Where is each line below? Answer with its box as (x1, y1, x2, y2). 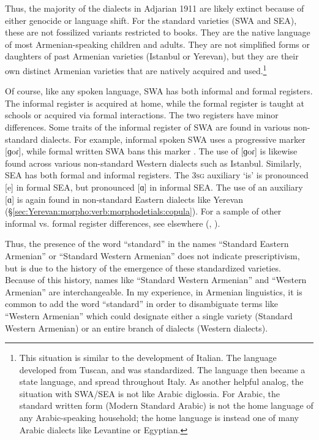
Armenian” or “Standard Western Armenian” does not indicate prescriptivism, (5, 249, 300, 262)
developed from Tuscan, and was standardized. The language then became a (19, 363, 306, 376)
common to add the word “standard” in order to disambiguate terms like (5, 297, 279, 310)
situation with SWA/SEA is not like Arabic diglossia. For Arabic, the (19, 387, 280, 400)
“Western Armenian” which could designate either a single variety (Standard (5, 309, 293, 322)
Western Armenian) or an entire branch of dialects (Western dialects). (5, 321, 268, 334)
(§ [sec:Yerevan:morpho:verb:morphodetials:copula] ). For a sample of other (5, 205, 282, 218)
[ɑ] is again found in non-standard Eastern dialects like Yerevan (5, 192, 244, 205)
